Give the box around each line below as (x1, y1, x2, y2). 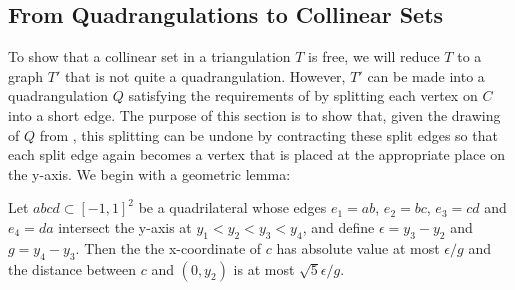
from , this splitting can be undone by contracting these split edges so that (39, 124, 498, 145)
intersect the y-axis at (58, 216, 192, 237)
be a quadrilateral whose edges (138, 197, 327, 218)
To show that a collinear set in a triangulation (8, 46, 291, 67)
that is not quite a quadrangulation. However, (64, 65, 346, 86)
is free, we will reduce (308, 46, 440, 67)
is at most (233, 258, 295, 279)
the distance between (8, 258, 137, 279)
